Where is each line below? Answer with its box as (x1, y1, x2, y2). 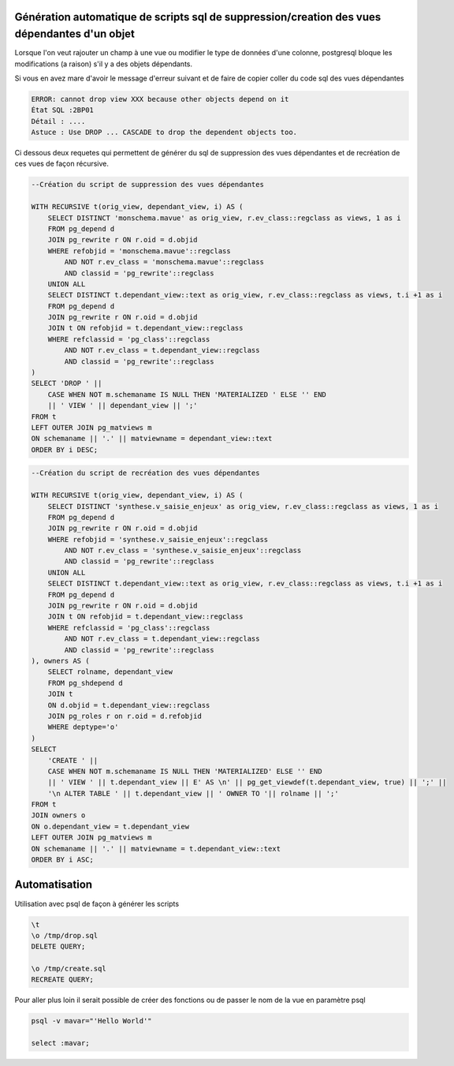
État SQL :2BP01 (31, 106, 95, 114)
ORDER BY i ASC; (31, 855, 95, 864)
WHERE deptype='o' (47, 723, 119, 731)
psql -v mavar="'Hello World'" (31, 1016, 153, 1026)
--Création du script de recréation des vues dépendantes (31, 469, 260, 477)
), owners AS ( (31, 656, 90, 665)
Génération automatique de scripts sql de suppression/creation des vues (14, 10, 381, 24)
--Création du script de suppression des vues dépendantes (31, 180, 264, 189)
